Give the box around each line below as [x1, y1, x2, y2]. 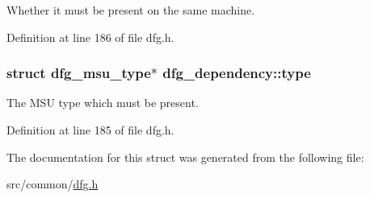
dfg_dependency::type [162, 63, 311, 83]
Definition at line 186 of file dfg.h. [6, 28, 174, 45]
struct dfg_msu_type [6, 63, 151, 83]
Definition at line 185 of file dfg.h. [6, 122, 174, 138]
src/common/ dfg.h [6, 175, 99, 192]
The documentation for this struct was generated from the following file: [6, 148, 364, 165]
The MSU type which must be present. [6, 94, 199, 111]
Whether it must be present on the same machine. [6, 2, 255, 18]
